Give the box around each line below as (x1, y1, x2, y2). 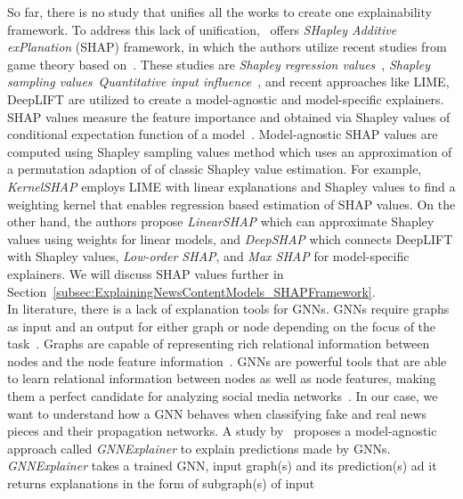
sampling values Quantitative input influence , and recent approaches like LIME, (7, 72, 450, 91)
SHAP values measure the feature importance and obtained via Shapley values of (7, 107, 451, 126)
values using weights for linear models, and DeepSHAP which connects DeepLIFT (7, 229, 453, 248)
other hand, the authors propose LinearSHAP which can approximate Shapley (7, 212, 435, 231)
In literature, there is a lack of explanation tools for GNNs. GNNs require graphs (7, 299, 450, 318)
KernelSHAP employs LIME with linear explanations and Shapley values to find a (7, 176, 456, 195)
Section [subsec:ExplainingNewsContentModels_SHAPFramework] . (7, 282, 376, 300)
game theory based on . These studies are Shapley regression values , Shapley (7, 54, 431, 73)
